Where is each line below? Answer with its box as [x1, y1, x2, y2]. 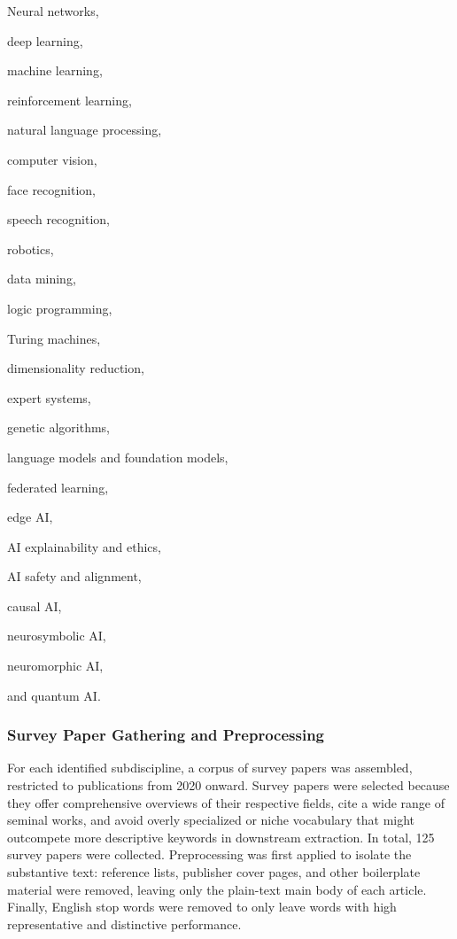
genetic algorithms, [7, 418, 111, 437]
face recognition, [7, 180, 96, 198]
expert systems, [7, 388, 91, 407]
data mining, [7, 269, 76, 288]
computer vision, [7, 150, 97, 168]
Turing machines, [7, 329, 101, 347]
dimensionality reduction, [7, 359, 144, 377]
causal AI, [7, 596, 62, 615]
